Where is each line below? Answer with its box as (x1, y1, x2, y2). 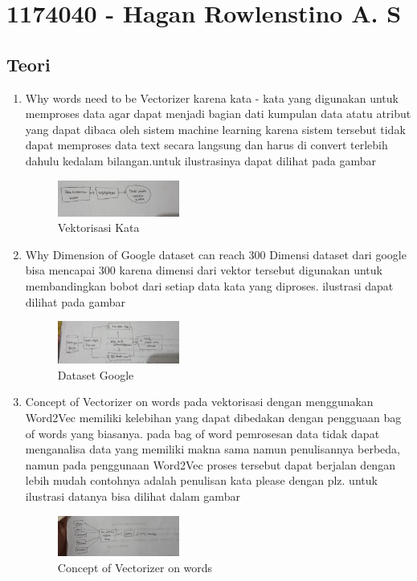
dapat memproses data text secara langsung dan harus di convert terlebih (25, 136, 388, 153)
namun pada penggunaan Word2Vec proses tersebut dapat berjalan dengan (25, 456, 395, 473)
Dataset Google (57, 366, 134, 383)
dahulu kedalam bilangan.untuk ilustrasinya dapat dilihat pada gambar (25, 152, 377, 169)
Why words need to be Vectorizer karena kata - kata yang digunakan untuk (25, 89, 399, 106)
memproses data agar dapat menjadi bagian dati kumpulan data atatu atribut (25, 105, 411, 122)
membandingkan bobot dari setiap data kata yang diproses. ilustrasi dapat (25, 277, 394, 294)
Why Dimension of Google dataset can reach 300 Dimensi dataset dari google (25, 246, 407, 262)
